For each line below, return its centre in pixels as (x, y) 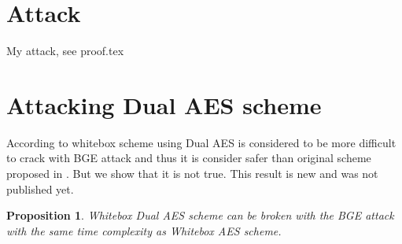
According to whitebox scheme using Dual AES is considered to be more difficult (201, 142)
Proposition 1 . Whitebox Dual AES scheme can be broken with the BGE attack (200, 215)
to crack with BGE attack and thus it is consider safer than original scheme (189, 158)
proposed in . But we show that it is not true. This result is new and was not (192, 174)
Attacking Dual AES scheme (164, 104)
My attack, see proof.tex (65, 51)
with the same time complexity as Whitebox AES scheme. (144, 230)
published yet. (40, 189)
